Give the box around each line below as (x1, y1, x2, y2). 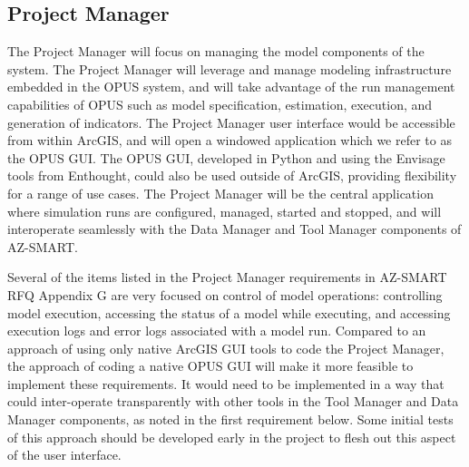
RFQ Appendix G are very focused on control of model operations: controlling (7, 285, 443, 304)
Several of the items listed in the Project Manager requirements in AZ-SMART (7, 268, 447, 287)
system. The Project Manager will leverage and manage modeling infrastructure (7, 59, 452, 78)
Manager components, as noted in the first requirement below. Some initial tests (7, 410, 454, 429)
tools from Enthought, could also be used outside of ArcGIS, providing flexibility (7, 166, 457, 185)
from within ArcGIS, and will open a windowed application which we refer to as (7, 131, 452, 150)
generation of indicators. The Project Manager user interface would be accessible (7, 112, 455, 131)
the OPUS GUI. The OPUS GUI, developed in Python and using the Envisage (7, 148, 445, 167)
